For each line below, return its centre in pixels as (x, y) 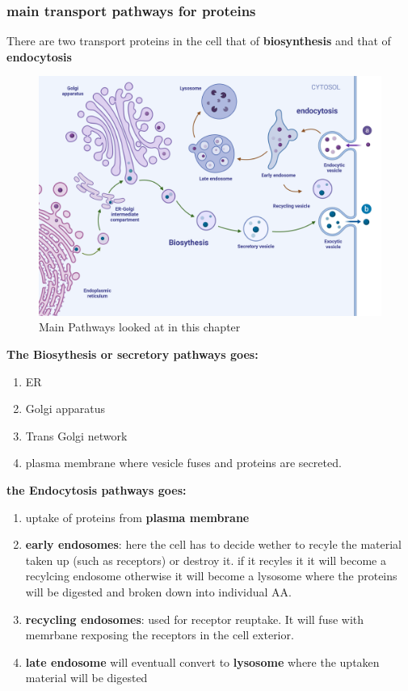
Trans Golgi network (76, 435)
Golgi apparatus (65, 409)
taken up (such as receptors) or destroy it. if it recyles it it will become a (206, 560)
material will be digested (86, 678)
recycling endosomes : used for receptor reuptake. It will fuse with (195, 619)
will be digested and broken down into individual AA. (158, 592)
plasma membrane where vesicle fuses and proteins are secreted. (183, 463)
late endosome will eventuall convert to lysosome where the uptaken (202, 662)
